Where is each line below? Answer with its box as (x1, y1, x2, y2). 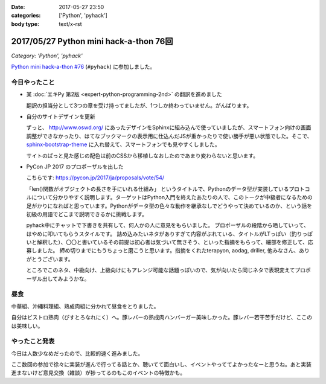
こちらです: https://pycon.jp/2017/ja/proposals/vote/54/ (26, 174, 165, 181)
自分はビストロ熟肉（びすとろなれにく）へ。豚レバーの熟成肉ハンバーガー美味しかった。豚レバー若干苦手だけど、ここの (11, 314, 313, 321)
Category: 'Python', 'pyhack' (11, 52, 83, 59)
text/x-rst (59, 20, 82, 27)
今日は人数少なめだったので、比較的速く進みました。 (11, 350, 144, 357)
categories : (11, 12, 41, 19)
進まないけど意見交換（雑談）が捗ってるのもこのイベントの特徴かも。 (11, 369, 186, 377)
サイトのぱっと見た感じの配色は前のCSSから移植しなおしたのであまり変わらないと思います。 (26, 152, 259, 159)
